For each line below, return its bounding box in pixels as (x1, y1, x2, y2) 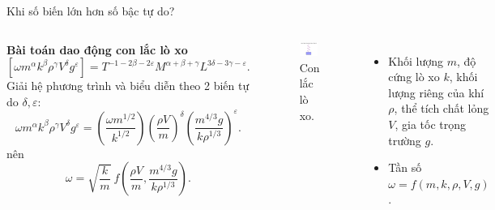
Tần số (388, 159, 422, 176)
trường (388, 131, 421, 148)
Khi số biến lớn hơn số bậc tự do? (6, 2, 175, 19)
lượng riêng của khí (388, 84, 484, 101)
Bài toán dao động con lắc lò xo (6, 41, 188, 58)
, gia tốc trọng (395, 115, 467, 132)
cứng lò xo (388, 68, 440, 85)
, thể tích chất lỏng (394, 100, 489, 117)
